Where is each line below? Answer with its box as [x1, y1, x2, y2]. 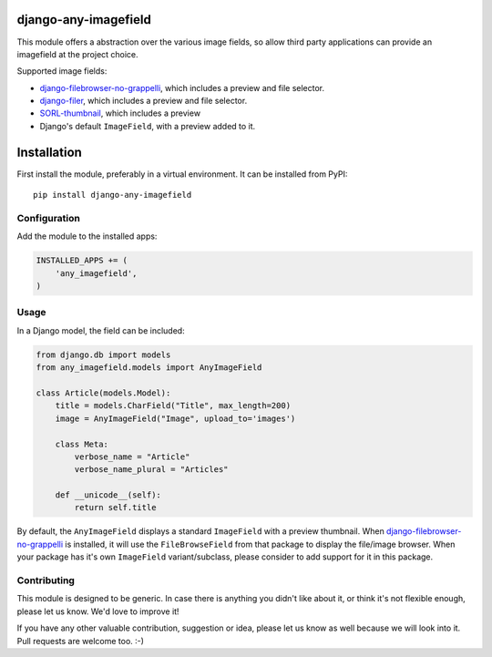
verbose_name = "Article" [74, 451, 190, 462]
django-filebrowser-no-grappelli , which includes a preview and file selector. [39, 82, 325, 93]
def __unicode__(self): [55, 490, 161, 500]
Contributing [16, 574, 75, 587]
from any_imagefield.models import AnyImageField [36, 363, 262, 373]
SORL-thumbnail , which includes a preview [39, 108, 200, 118]
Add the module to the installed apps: [16, 231, 158, 241]
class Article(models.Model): [36, 387, 171, 398]
